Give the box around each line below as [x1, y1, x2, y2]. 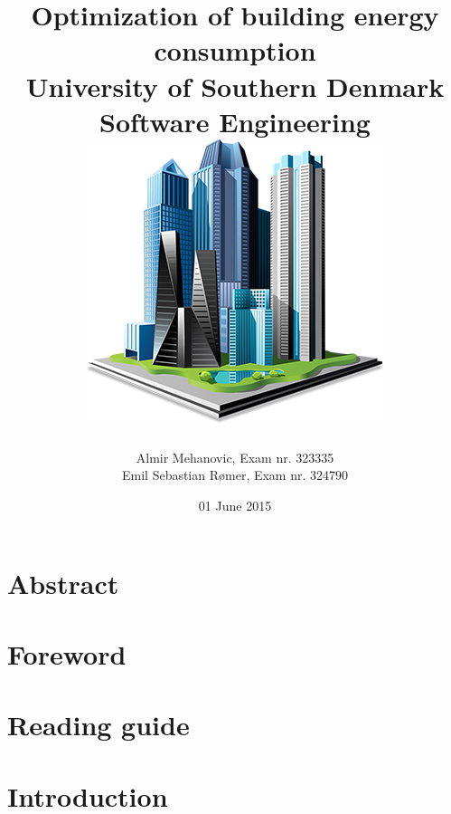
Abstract [7, 564, 119, 601]
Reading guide [7, 706, 190, 743]
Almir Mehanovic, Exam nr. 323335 [136, 447, 334, 466]
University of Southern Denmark [25, 67, 445, 104]
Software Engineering [99, 102, 371, 139]
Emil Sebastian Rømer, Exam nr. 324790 [121, 465, 349, 484]
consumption [154, 32, 316, 69]
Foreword [7, 636, 127, 673]
